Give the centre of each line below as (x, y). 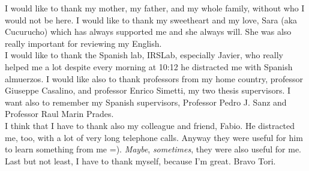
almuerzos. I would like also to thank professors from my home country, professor (154, 78)
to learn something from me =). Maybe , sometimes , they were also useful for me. (153, 149)
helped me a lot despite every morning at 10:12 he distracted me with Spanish (149, 66)
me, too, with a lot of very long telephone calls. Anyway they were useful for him (154, 137)
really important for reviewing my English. (83, 43)
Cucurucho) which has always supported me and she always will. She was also (148, 31)
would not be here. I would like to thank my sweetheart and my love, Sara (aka (151, 19)
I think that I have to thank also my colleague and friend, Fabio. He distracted (150, 125)
